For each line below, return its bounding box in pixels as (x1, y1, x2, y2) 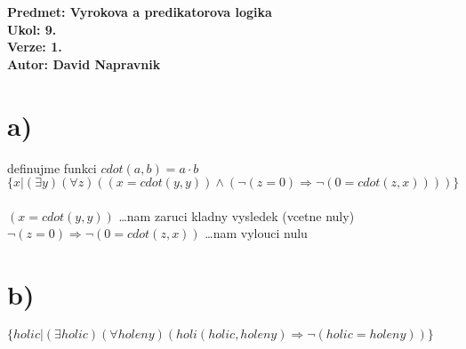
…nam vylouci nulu (205, 224, 308, 242)
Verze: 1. (7, 37, 62, 56)
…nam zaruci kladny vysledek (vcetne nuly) (118, 206, 355, 225)
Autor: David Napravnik (7, 54, 161, 73)
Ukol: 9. (7, 20, 57, 38)
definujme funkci (7, 158, 97, 177)
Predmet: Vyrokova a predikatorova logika (7, 3, 272, 20)
